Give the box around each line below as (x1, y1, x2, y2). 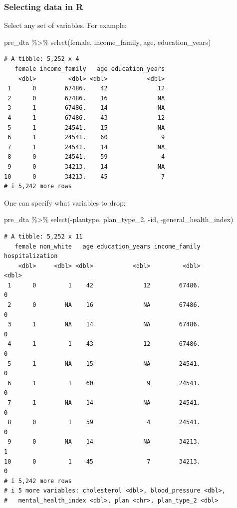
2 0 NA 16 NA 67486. (7, 301, 201, 309)
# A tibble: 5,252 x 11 (4, 233, 83, 240)
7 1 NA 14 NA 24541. (7, 399, 201, 406)
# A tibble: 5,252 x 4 (4, 55, 79, 63)
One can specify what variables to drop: (4, 197, 126, 208)
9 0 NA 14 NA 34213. (7, 438, 201, 446)
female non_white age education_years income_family (14, 243, 201, 250)
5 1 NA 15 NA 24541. (7, 360, 201, 367)
